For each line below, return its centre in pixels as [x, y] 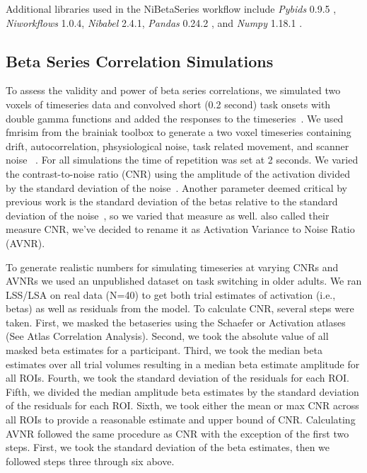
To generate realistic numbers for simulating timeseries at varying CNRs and [172, 267]
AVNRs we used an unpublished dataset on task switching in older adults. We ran [184, 281]
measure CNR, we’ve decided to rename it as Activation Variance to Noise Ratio [180, 229]
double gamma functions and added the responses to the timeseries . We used [175, 118]
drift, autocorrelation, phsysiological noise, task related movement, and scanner [177, 146]
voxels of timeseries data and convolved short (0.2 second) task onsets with [168, 104]
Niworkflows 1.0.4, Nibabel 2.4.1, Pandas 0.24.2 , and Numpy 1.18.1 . [154, 22]
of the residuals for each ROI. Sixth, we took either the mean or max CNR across [182, 405]
